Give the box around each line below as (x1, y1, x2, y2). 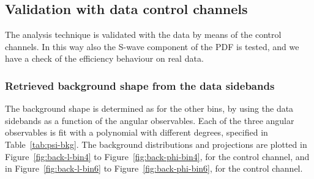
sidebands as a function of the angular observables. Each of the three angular (5, 114, 294, 126)
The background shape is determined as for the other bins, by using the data (5, 102, 294, 115)
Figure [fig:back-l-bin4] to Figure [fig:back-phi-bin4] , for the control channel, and (5, 150, 310, 163)
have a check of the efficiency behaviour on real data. (5, 52, 204, 65)
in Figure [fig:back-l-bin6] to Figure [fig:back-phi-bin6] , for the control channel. (5, 162, 303, 175)
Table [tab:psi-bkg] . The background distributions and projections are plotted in (5, 137, 307, 150)
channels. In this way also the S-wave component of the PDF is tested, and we (5, 40, 299, 53)
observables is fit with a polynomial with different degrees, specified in (5, 126, 268, 139)
